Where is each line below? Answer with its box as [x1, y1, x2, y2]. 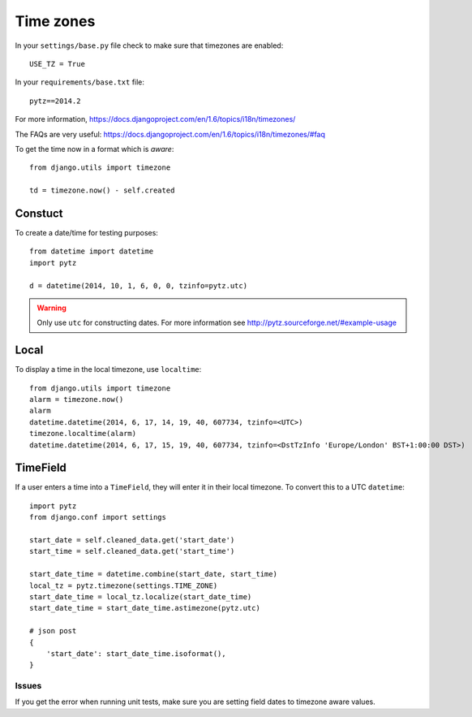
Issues [15, 680, 42, 692]
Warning [36, 303, 67, 313]
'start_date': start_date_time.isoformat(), [45, 649, 226, 658]
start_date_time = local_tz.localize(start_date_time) [29, 592, 252, 601]
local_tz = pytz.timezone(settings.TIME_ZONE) [29, 581, 218, 590]
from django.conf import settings [29, 512, 166, 522]
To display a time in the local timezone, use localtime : [15, 365, 202, 374]
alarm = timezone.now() [29, 395, 124, 404]
